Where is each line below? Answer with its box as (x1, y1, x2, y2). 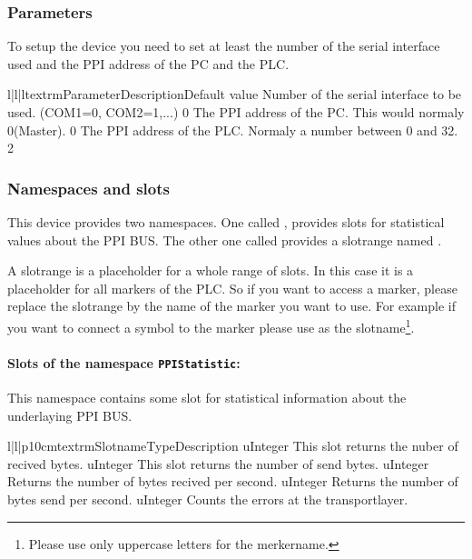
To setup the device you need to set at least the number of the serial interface (7, 36, 440, 55)
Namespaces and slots (7, 176, 170, 199)
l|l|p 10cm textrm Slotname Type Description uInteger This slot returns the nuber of (7, 436, 458, 455)
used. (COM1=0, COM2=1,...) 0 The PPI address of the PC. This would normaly (7, 103, 465, 121)
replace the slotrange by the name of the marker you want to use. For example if (7, 296, 457, 315)
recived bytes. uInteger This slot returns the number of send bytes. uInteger (7, 454, 429, 473)
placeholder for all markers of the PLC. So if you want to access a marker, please (7, 278, 457, 297)
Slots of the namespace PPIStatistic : (7, 353, 241, 372)
